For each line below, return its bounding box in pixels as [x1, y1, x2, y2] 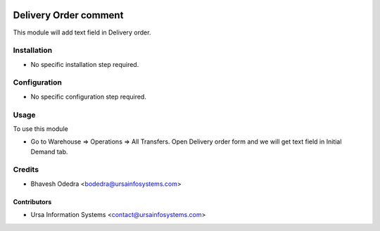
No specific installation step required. [30, 60, 139, 68]
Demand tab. [30, 147, 68, 156]
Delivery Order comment [13, 9, 124, 21]
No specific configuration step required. [30, 92, 147, 101]
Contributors [13, 197, 52, 206]
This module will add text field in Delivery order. [13, 28, 151, 37]
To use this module [13, 124, 68, 133]
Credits [13, 165, 39, 175]
